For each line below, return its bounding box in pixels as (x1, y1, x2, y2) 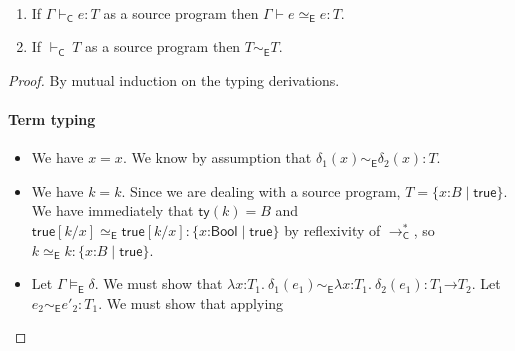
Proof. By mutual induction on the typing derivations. (8, 69, 340, 90)
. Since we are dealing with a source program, (121, 180, 401, 201)
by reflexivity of (284, 219, 381, 240)
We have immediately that (31, 200, 194, 221)
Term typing (8, 108, 96, 129)
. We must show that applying (98, 292, 284, 313)
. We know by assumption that (122, 147, 312, 168)
